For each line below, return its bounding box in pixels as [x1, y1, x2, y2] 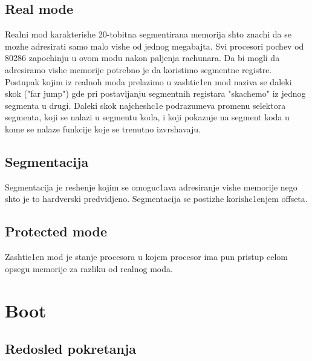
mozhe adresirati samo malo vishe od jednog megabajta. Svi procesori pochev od [5, 39, 304, 52]
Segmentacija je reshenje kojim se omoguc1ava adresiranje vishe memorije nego [5, 180, 297, 193]
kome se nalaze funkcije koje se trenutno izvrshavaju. [5, 122, 201, 135]
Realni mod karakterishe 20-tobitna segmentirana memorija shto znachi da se [5, 28, 291, 41]
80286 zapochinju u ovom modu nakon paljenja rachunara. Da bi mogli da [5, 51, 280, 64]
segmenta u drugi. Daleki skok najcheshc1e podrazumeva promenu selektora [5, 99, 286, 111]
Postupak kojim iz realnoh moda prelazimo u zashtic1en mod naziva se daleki [5, 75, 292, 88]
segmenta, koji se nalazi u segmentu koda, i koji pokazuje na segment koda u [5, 111, 290, 123]
